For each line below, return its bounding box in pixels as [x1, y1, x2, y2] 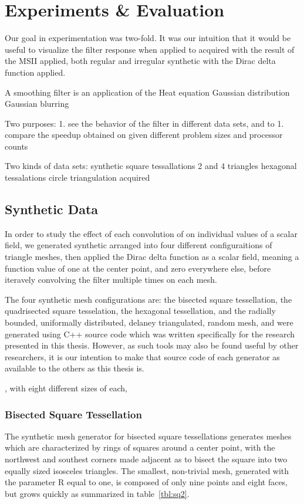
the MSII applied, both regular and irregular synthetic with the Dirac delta [5, 55, 276, 67]
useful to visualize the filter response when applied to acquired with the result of [5, 43, 295, 55]
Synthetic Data [5, 200, 99, 218]
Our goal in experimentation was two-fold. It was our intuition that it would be [5, 32, 291, 44]
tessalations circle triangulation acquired [5, 171, 150, 184]
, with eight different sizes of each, [5, 381, 127, 394]
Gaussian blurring [5, 97, 69, 110]
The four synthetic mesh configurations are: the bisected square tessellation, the [5, 293, 292, 305]
